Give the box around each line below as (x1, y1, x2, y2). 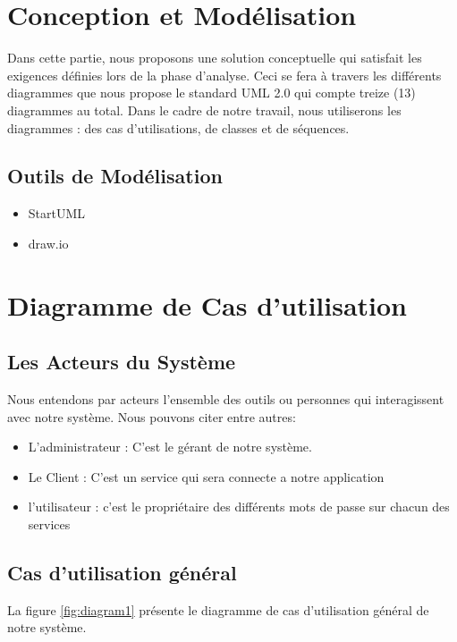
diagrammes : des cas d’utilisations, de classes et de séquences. (7, 118, 350, 137)
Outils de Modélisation (7, 162, 223, 190)
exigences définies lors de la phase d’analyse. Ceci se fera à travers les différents (7, 65, 442, 84)
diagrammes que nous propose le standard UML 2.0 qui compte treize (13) (7, 83, 416, 102)
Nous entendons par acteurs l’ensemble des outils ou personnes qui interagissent (7, 390, 444, 409)
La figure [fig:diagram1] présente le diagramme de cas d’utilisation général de (7, 600, 429, 619)
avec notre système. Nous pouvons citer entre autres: (7, 407, 296, 426)
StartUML (28, 204, 86, 223)
